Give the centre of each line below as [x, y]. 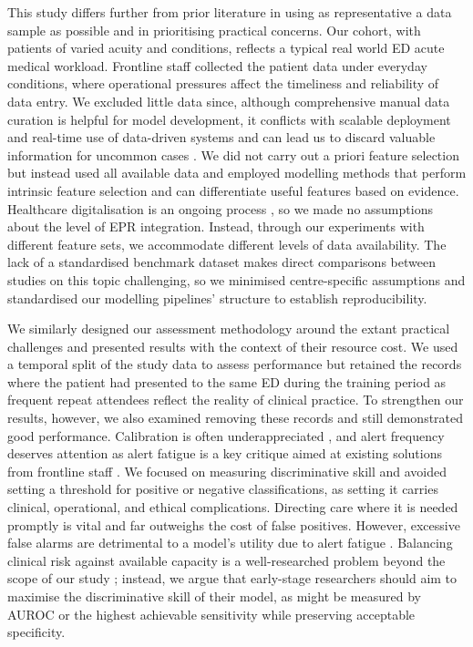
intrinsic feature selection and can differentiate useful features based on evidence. [233, 190]
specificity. [36, 632]
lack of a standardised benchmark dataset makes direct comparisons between [221, 262]
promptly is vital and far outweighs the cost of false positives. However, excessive [234, 524]
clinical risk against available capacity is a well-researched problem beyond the [226, 560]
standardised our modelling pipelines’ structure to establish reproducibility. [217, 298]
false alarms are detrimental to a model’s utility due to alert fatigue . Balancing [230, 543]
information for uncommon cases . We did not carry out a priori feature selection [233, 154]
